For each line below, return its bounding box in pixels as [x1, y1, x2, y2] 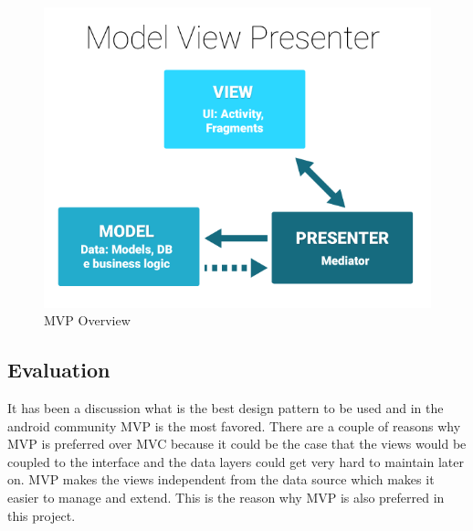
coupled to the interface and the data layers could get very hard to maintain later [7, 451, 464, 471]
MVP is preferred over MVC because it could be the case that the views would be [7, 434, 467, 453]
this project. [7, 505, 76, 525]
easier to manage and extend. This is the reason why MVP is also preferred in [7, 487, 445, 506]
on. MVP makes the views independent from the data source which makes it [7, 470, 435, 489]
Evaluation [7, 356, 110, 384]
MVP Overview [44, 311, 131, 330]
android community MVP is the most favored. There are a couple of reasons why [7, 416, 461, 435]
